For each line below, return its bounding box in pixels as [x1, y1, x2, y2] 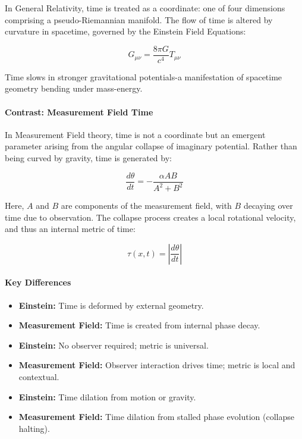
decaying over [243, 199, 293, 212]
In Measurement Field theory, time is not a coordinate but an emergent [5, 128, 266, 140]
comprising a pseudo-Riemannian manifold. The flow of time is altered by [5, 13, 273, 26]
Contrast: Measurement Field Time [5, 105, 153, 118]
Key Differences [5, 276, 71, 289]
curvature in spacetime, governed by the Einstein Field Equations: [5, 25, 246, 37]
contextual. [18, 370, 59, 382]
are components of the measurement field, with [61, 199, 232, 212]
